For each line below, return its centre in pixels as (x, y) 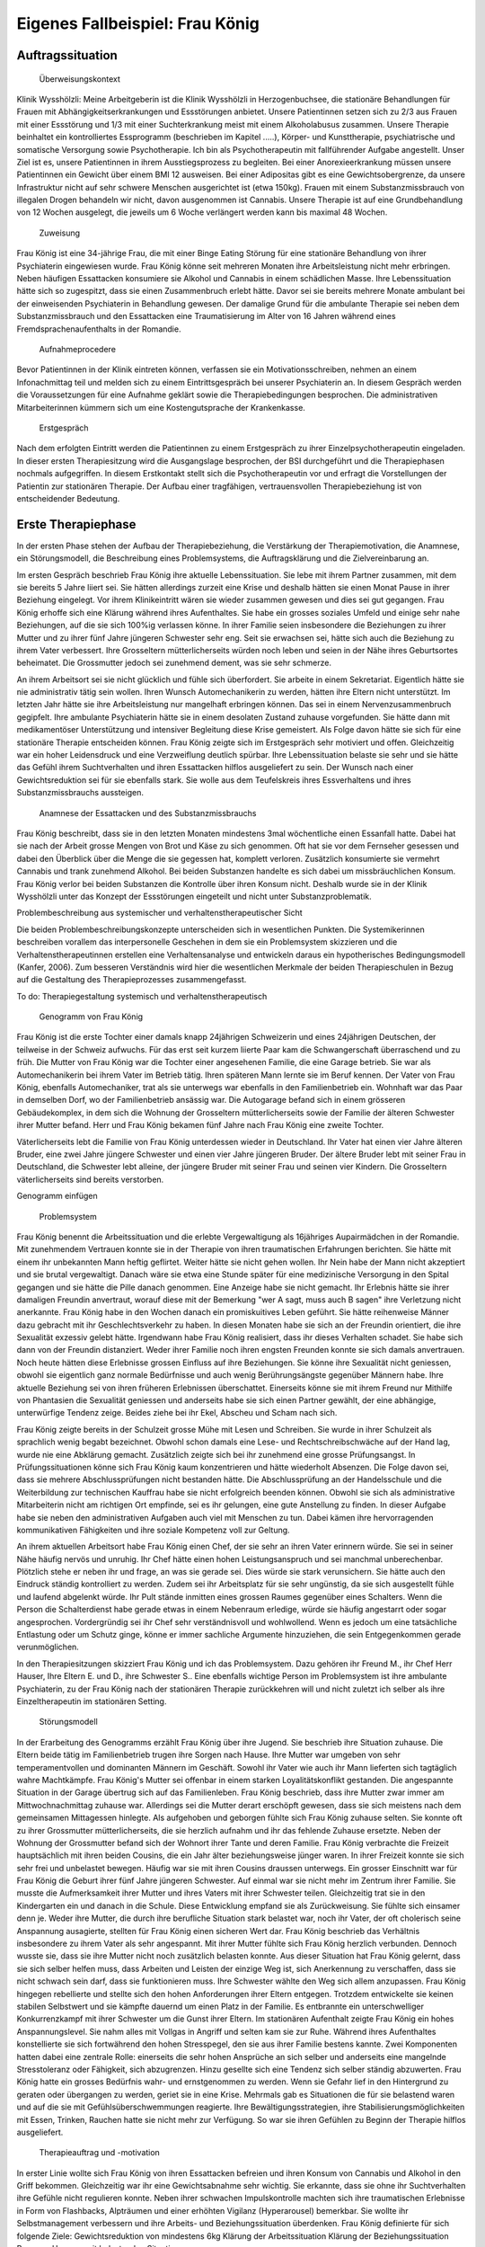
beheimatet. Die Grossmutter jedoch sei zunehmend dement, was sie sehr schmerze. (174, 663)
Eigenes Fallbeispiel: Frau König (138, 23)
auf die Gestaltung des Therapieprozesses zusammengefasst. (132, 980)
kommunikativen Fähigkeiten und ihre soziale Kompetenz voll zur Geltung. (154, 1530)
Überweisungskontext (80, 79)
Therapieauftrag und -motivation (100, 2153)
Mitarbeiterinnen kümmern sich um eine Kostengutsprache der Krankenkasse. (161, 407)
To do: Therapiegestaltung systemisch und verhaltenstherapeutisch (142, 996)
